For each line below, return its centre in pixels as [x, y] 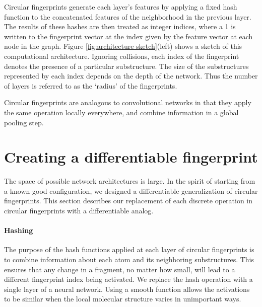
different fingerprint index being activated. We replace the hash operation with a [128, 279]
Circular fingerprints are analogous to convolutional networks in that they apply [128, 102]
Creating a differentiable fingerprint [131, 157]
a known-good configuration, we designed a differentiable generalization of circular [131, 190]
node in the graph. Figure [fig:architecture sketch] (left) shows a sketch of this [123, 46]
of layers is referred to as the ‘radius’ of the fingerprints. [91, 85]
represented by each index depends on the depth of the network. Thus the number [131, 76]
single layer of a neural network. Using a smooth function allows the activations [127, 289]
